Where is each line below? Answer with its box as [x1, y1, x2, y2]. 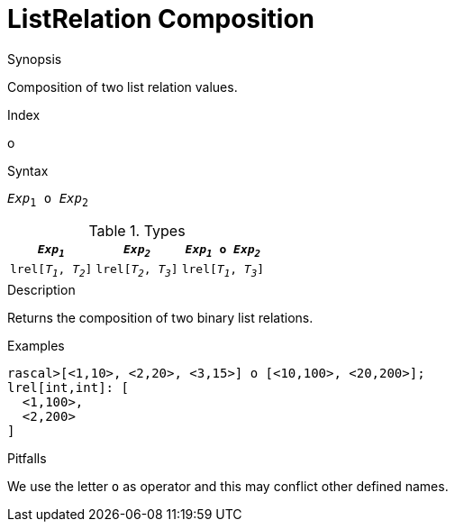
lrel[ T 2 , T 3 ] [96, 262, 178, 279]
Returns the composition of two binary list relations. [7, 309, 314, 325]
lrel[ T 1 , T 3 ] [181, 262, 264, 279]
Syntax [7, 162, 49, 178]
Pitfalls [7, 450, 47, 466]
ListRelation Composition [7, 4, 315, 34]
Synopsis [7, 50, 62, 67]
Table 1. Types [88, 221, 186, 240]
